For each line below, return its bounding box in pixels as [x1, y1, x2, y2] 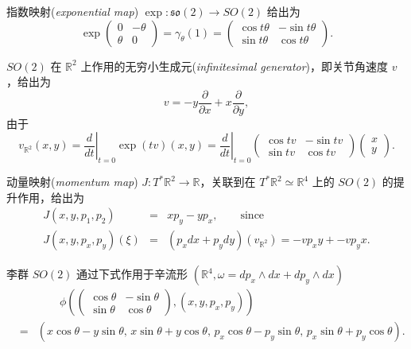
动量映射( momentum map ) [6, 173, 138, 190]
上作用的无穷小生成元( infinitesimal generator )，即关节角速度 [80, 57, 389, 74]
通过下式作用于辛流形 [76, 266, 188, 282]
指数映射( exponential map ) [6, 3, 139, 19]
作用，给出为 [17, 188, 84, 205]
